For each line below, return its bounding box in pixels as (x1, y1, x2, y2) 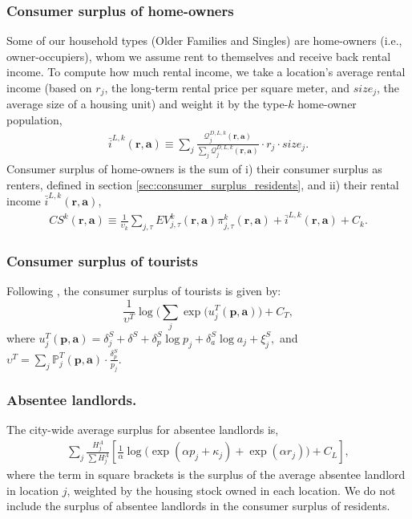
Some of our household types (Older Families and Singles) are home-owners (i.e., (6, 32, 402, 49)
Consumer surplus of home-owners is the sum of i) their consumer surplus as (6, 160, 382, 177)
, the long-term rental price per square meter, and (104, 79, 350, 95)
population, (6, 112, 63, 128)
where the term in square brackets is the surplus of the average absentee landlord (6, 466, 406, 483)
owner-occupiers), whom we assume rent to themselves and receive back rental (6, 47, 391, 64)
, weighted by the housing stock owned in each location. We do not (67, 481, 396, 498)
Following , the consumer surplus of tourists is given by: (6, 282, 281, 299)
